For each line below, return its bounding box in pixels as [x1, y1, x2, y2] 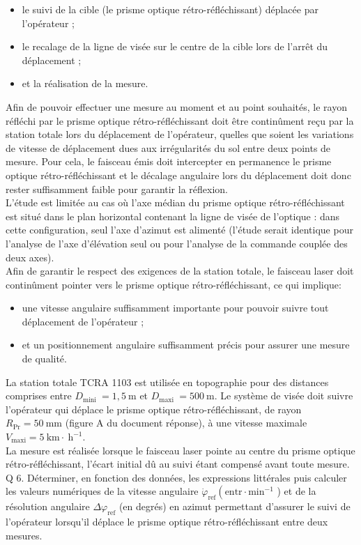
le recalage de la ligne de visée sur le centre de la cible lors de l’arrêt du [22, 39, 328, 54]
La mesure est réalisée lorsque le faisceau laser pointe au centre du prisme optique [6, 443, 355, 457]
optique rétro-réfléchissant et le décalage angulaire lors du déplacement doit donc [6, 167, 351, 182]
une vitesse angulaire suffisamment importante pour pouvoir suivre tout [22, 300, 329, 315]
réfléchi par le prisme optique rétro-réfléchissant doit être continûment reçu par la [6, 113, 354, 128]
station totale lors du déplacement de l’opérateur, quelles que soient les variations [6, 127, 354, 141]
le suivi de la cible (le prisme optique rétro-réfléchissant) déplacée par [22, 2, 318, 16]
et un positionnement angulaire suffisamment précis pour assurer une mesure [22, 337, 350, 352]
